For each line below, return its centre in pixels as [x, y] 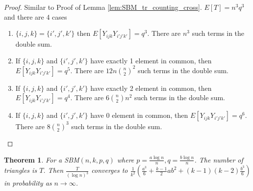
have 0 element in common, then [139, 115]
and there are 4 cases [36, 16]
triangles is [21, 170]
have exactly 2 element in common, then [151, 88]
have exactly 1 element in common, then [151, 60]
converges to [110, 170]
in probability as [28, 183]
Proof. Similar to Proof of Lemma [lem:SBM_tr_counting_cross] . [103, 7]
